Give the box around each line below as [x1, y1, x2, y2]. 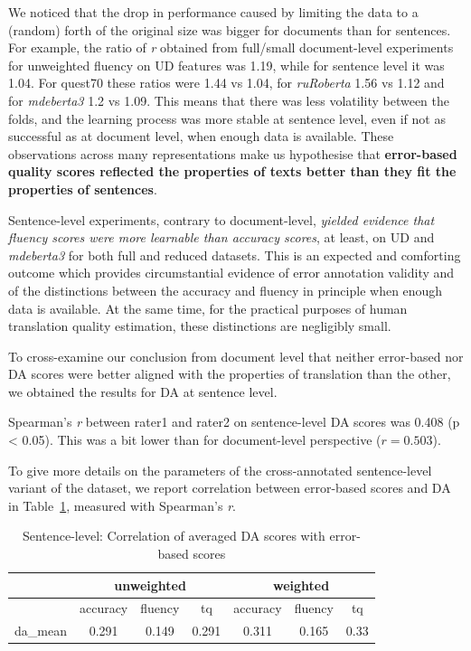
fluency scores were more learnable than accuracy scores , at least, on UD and [8, 228, 435, 247]
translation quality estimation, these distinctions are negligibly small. [8, 316, 391, 335]
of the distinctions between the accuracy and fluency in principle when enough [8, 280, 443, 299]
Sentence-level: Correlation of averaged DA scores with [22, 526, 325, 545]
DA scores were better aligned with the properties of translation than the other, [8, 364, 451, 383]
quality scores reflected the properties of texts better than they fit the [8, 162, 457, 181]
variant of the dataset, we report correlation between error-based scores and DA [8, 478, 451, 497]
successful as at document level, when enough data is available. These [8, 127, 394, 146]
